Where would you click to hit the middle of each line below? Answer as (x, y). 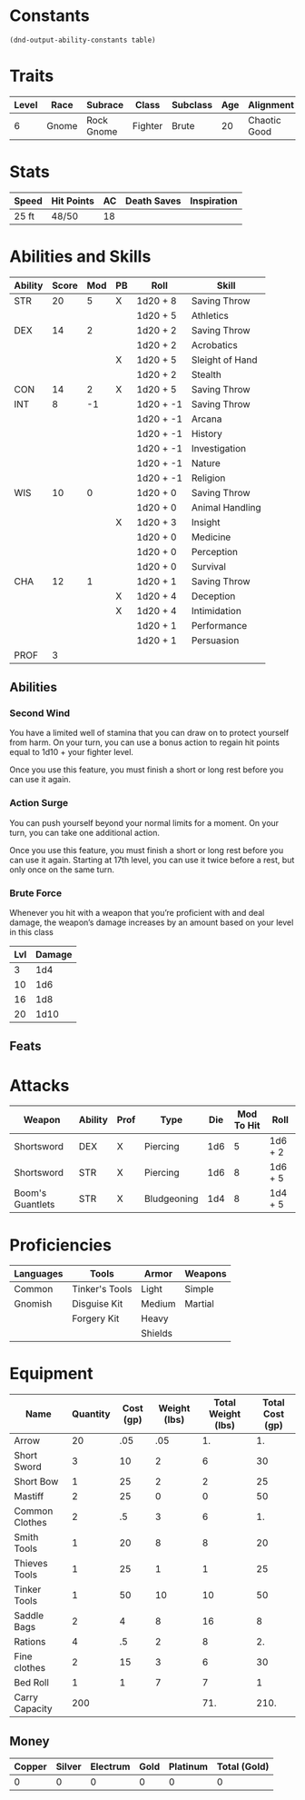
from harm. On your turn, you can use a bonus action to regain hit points (144, 742)
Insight (206, 522)
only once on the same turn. (62, 870)
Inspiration (214, 201)
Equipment (51, 1374)
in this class (32, 932)
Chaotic (265, 120)
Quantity (91, 1414)
